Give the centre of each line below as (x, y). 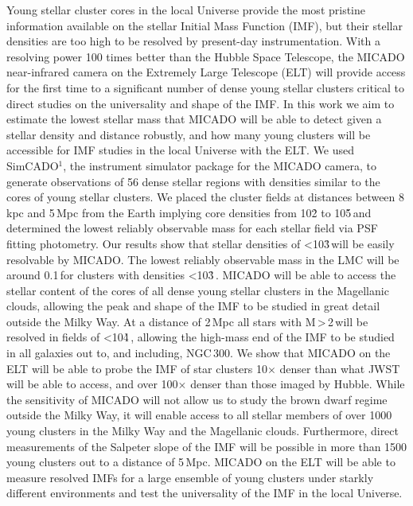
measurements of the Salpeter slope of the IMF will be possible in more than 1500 (207, 446)
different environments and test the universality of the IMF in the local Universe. (205, 493)
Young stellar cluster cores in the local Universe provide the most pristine (186, 10)
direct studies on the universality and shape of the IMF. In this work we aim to (201, 103)
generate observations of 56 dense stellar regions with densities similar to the (193, 181)
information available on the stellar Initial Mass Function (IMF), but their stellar (205, 25)
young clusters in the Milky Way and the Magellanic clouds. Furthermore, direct (203, 431)
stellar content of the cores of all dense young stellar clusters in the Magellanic (198, 290)
